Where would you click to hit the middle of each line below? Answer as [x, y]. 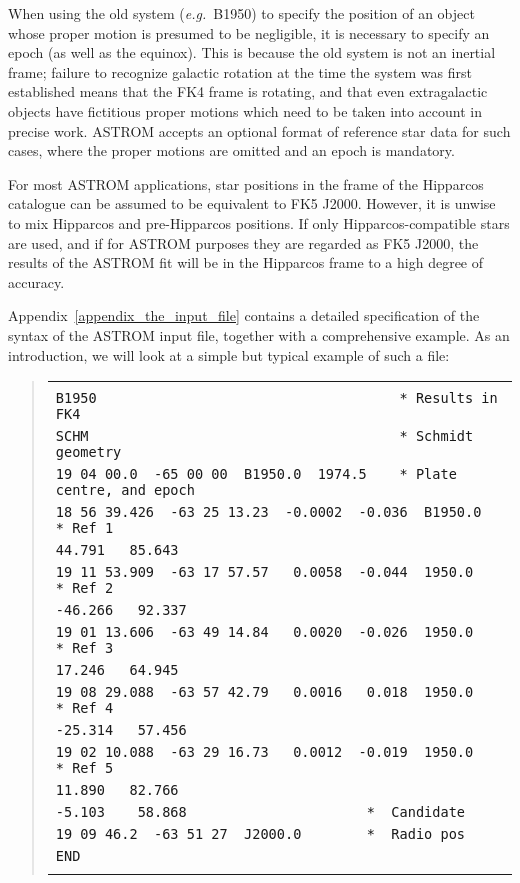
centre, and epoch [125, 490]
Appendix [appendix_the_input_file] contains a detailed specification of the [244, 315]
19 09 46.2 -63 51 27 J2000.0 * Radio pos [260, 834]
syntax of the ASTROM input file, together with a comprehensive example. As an [259, 334]
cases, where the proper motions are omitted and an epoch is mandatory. [231, 150]
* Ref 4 [84, 708]
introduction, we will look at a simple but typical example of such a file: [229, 354]
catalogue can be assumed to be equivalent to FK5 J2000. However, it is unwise [252, 203]
